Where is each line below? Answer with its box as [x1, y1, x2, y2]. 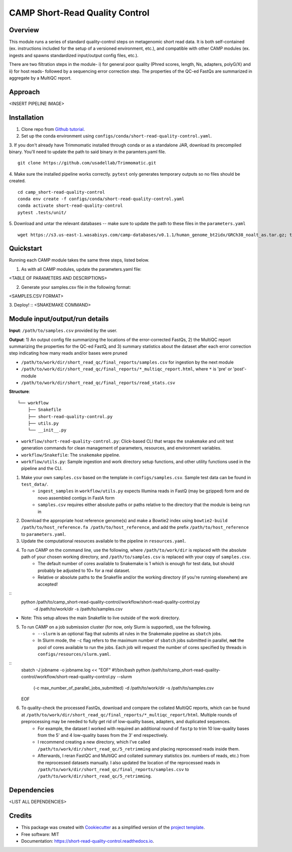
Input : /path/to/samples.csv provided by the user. [9, 327, 118, 334]
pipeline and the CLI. [21, 466, 63, 471]
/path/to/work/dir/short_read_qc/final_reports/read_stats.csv [21, 380, 175, 385]
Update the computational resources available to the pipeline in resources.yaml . [21, 538, 186, 544]
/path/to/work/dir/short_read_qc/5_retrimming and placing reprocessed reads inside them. [37, 746, 240, 751]
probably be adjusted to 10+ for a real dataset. [37, 568, 131, 573]
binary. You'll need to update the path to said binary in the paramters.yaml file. [9, 149, 166, 155]
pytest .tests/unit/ [18, 210, 67, 215]
